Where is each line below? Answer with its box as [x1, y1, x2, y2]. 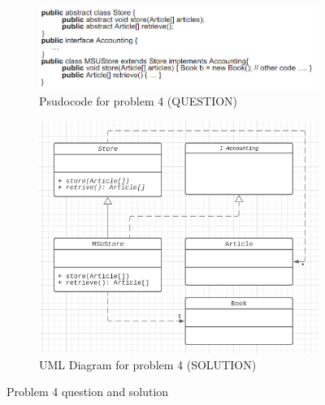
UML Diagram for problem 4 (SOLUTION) [39, 355, 257, 373]
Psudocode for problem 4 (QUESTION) [39, 93, 238, 109]
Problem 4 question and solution [6, 383, 169, 400]
